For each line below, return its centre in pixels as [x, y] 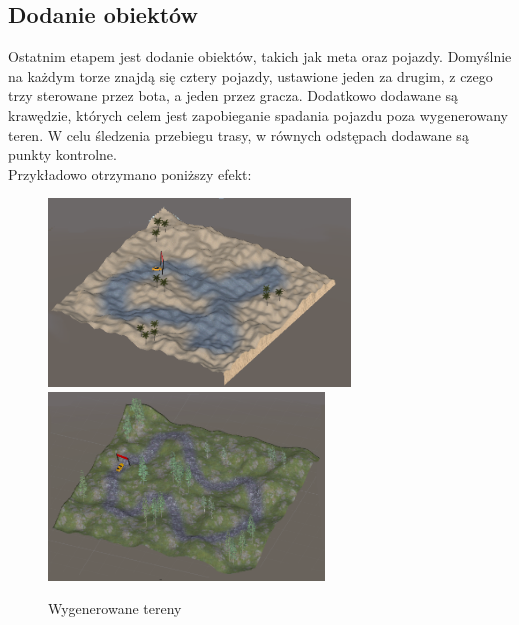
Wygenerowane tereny [115, 608]
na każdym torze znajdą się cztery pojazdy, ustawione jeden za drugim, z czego [250, 75]
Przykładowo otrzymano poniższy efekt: [130, 173]
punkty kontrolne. [62, 154]
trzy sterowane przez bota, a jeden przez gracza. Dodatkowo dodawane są [233, 95]
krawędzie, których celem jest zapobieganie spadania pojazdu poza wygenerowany [258, 114]
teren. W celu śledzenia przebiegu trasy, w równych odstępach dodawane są [238, 134]
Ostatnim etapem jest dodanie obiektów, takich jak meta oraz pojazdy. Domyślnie [260, 56]
